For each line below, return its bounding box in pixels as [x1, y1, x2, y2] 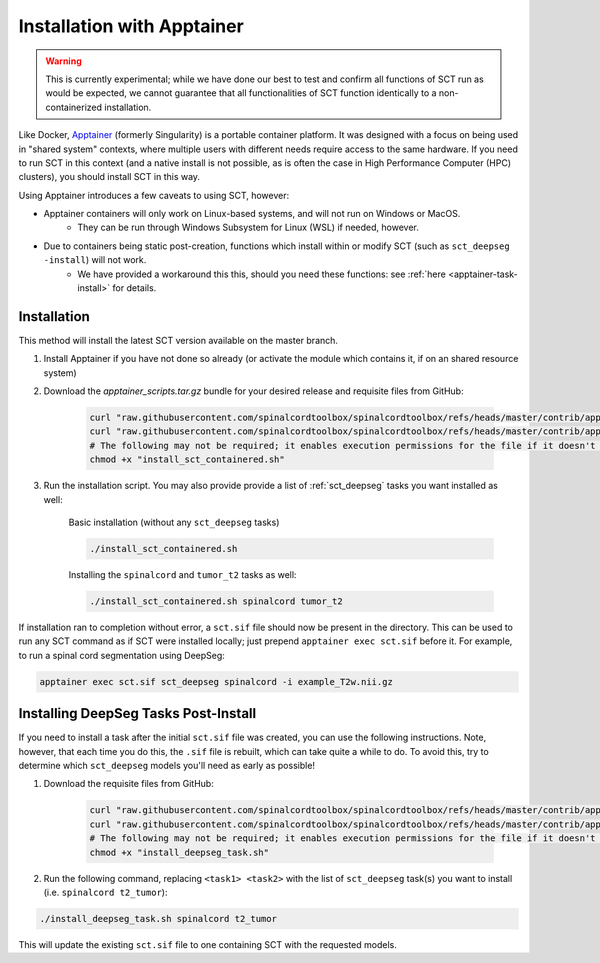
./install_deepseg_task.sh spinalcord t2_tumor [39, 913, 277, 924]
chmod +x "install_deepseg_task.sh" [89, 846, 270, 858]
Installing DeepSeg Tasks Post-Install [18, 705, 257, 722]
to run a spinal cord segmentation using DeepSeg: [18, 649, 225, 661]
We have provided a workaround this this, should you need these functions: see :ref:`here [77, 268, 447, 280]
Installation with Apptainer [18, 15, 244, 37]
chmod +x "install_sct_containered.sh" [89, 454, 285, 465]
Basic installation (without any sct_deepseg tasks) [68, 516, 280, 529]
